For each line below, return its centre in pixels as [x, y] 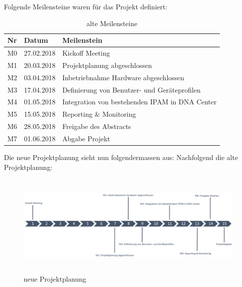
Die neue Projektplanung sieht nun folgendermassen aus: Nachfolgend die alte [121, 157]
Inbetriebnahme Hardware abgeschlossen [123, 77]
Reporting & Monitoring [99, 114]
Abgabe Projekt [86, 138]
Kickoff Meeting [86, 53]
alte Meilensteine [112, 23]
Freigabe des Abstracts [97, 126]
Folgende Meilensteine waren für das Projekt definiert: [86, 6]
